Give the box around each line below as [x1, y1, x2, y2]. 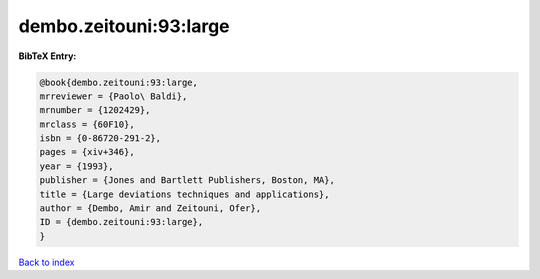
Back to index [18, 256, 75, 268]
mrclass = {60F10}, [39, 118, 135, 130]
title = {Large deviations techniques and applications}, [39, 188, 330, 200]
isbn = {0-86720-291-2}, [39, 133, 162, 144]
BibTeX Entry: [18, 50, 77, 62]
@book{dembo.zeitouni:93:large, [39, 76, 199, 88]
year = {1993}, [39, 160, 114, 172]
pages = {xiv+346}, [39, 146, 135, 158]
